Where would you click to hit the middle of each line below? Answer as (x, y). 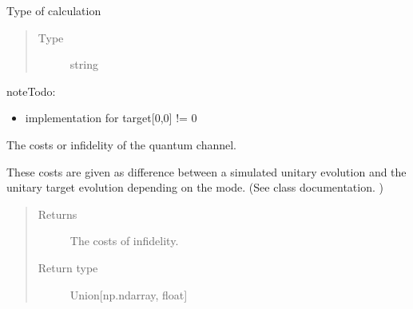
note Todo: (31, 91)
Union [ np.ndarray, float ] (129, 294)
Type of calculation (54, 10)
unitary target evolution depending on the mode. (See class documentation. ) (195, 187)
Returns (58, 214)
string (84, 64)
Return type (68, 267)
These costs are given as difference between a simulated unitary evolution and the (206, 171)
